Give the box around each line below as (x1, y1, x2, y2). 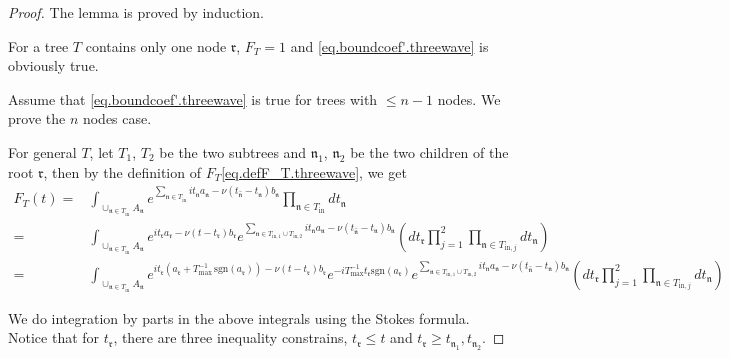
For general (8, 141, 77, 162)
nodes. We (437, 88, 501, 109)
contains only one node (85, 35, 227, 56)
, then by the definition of (43, 161, 201, 182)
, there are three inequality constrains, (113, 327, 348, 348)
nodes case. (82, 108, 152, 129)
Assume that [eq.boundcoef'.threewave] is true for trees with (8, 88, 378, 109)
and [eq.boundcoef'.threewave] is (290, 35, 489, 56)
